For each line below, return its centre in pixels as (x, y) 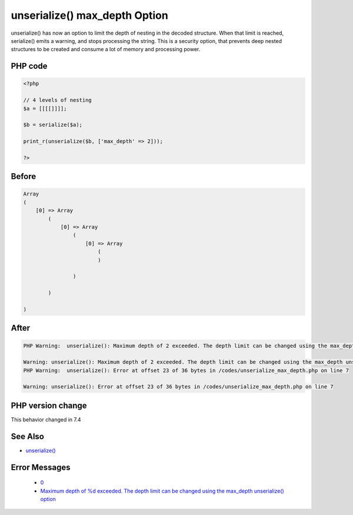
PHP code (29, 66)
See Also (27, 436)
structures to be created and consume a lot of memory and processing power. (106, 49)
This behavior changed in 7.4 (46, 419)
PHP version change (49, 405)
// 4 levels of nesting (58, 100)
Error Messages (41, 467)
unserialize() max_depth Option (90, 15)
